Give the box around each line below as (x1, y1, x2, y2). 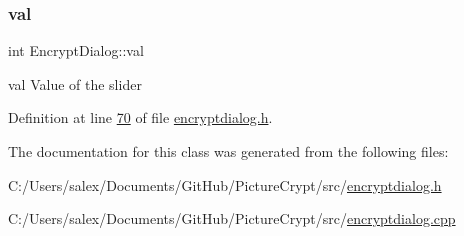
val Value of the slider (8, 73, 142, 94)
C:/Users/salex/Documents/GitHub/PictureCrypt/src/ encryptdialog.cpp (8, 208, 456, 229)
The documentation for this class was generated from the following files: (8, 141, 449, 161)
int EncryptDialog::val (8, 40, 144, 61)
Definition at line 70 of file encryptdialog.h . (8, 107, 273, 128)
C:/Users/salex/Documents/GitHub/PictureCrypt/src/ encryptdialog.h (8, 174, 442, 195)
